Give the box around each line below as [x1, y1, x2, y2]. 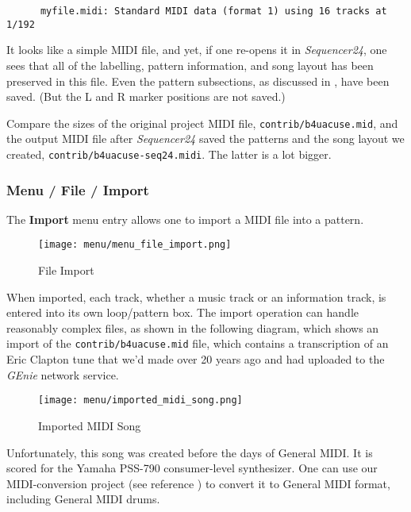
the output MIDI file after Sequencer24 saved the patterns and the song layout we [6, 130, 405, 147]
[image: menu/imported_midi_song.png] [38, 395, 243, 406]
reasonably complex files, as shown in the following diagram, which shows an [6, 319, 379, 336]
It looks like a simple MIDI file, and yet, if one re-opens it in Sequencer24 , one [6, 41, 387, 58]
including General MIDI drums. [6, 491, 160, 507]
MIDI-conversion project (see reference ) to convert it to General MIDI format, [6, 475, 390, 491]
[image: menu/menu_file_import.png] [38, 239, 232, 251]
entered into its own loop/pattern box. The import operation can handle [6, 304, 359, 321]
